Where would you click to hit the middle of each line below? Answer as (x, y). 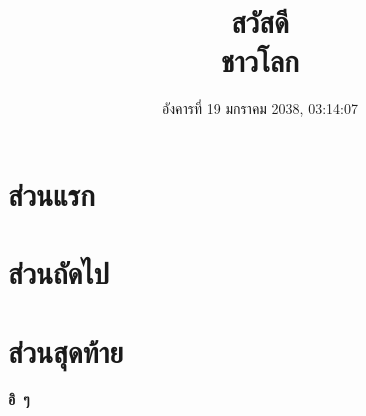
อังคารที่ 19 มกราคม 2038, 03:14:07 (260, 108)
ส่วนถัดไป (58, 272)
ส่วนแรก (51, 193)
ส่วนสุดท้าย (66, 350)
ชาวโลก (259, 60)
